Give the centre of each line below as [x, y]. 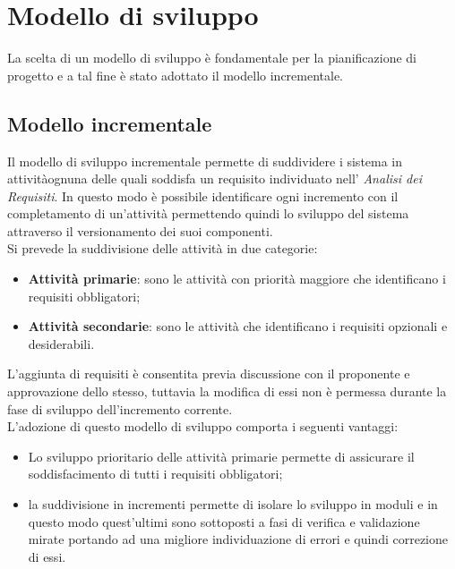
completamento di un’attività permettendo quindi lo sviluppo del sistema [208, 213]
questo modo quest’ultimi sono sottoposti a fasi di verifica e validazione [224, 521]
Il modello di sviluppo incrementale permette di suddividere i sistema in [205, 161]
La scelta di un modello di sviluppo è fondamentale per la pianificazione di [212, 58]
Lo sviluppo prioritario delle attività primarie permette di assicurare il [221, 456]
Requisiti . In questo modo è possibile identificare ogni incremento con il [203, 195]
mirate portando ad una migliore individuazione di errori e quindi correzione [238, 539]
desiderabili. [61, 343]
